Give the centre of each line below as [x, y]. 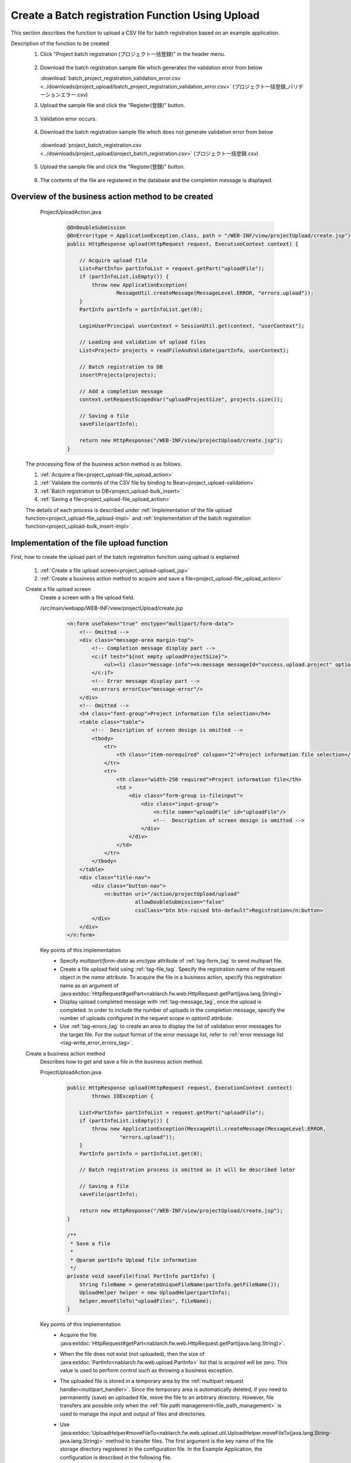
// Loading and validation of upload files [142, 342]
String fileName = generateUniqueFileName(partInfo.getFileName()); [180, 1284]
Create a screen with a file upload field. [87, 597]
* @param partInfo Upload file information [134, 1260]
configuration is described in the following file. [116, 1457]
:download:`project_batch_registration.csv [91, 145]
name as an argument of [90, 985]
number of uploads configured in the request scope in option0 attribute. [147, 1018]
